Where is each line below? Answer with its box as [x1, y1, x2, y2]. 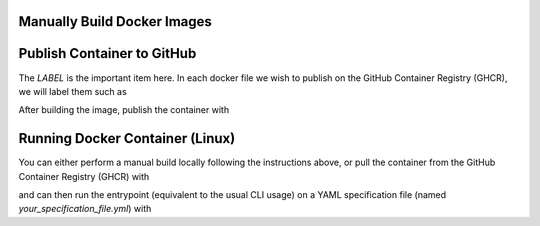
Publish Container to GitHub [18, 45, 197, 62]
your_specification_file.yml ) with [18, 203, 152, 215]
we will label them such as [18, 85, 127, 97]
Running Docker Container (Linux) [18, 130, 236, 147]
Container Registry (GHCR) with [18, 170, 150, 182]
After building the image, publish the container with [18, 104, 230, 116]
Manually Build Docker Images [18, 13, 212, 30]
